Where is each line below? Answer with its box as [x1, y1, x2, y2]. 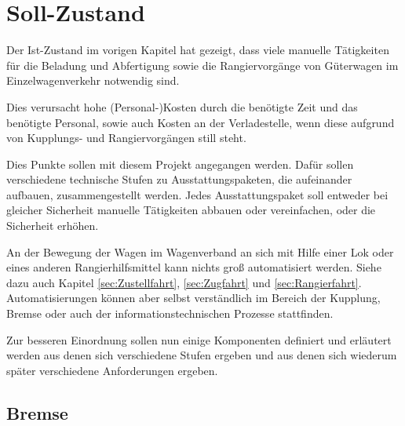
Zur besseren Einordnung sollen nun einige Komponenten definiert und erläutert [6, 331, 392, 348]
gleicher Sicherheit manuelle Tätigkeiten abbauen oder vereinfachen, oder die [6, 202, 376, 218]
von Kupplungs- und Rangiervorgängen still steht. [6, 129, 246, 146]
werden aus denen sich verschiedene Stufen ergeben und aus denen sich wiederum [6, 347, 397, 363]
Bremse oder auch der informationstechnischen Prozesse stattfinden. [6, 305, 334, 322]
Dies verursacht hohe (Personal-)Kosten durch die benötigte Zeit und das [6, 98, 358, 115]
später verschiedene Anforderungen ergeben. [6, 362, 218, 378]
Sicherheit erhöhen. [6, 217, 99, 234]
